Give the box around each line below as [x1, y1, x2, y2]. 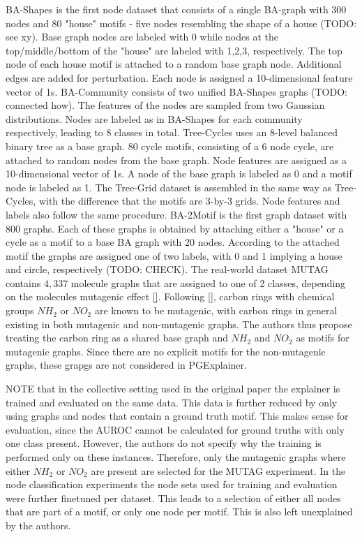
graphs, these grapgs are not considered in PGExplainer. [6, 358, 247, 372]
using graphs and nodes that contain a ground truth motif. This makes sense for [6, 409, 349, 423]
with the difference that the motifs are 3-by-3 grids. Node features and [38, 193, 340, 208]
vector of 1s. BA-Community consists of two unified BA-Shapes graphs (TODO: [6, 84, 347, 98]
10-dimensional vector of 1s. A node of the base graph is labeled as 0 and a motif [6, 166, 352, 181]
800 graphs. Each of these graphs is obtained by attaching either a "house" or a [6, 221, 344, 235]
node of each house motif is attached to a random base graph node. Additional [6, 57, 342, 71]
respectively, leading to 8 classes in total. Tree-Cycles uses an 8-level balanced [6, 125, 338, 140]
